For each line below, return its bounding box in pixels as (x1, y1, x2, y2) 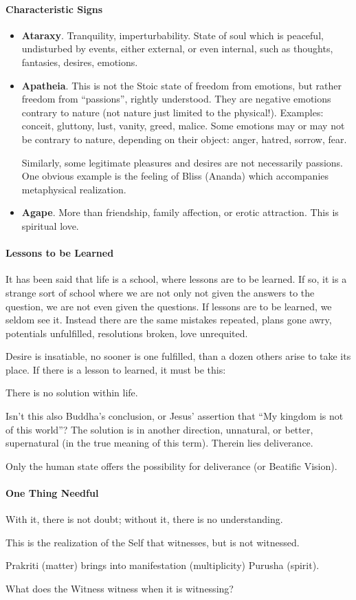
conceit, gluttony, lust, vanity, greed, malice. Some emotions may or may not (21, 118, 345, 133)
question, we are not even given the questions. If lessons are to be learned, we (5, 299, 332, 313)
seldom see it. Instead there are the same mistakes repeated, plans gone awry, (5, 312, 332, 327)
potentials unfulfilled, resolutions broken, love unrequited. (5, 325, 248, 340)
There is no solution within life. (5, 385, 138, 400)
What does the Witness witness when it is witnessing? (5, 581, 234, 596)
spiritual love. (21, 218, 79, 233)
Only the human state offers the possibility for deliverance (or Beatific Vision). (5, 458, 337, 473)
